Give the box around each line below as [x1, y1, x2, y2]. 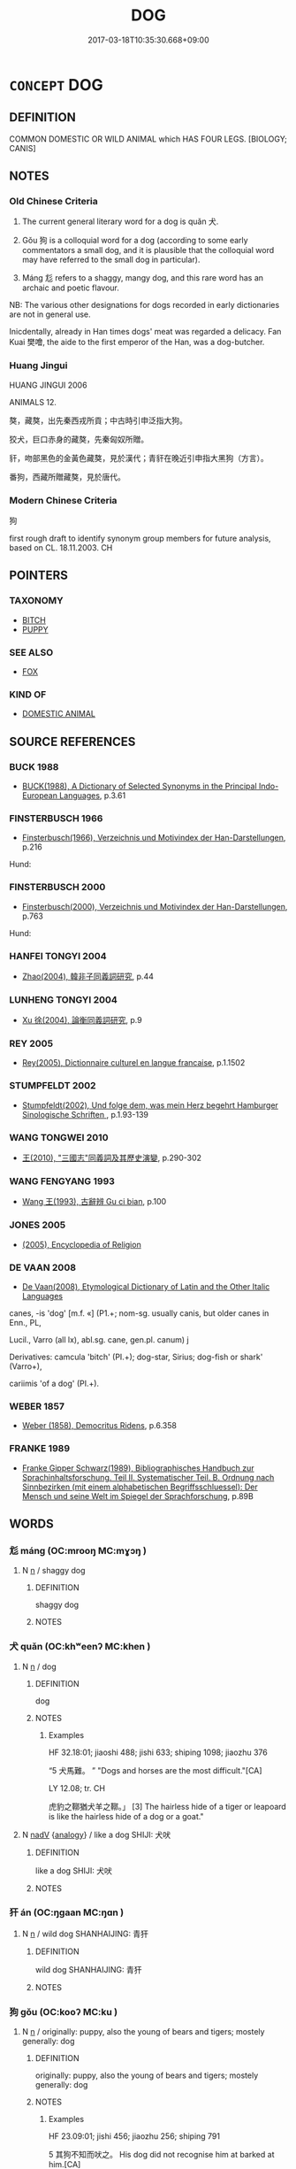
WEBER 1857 [9, 1400, 65, 1412]
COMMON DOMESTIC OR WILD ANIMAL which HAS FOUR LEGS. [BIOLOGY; [9, 134, 287, 144]
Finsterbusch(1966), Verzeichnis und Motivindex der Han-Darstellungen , [21, 833, 286, 843]
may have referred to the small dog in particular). [21, 254, 201, 265]
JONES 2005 [9, 1219, 66, 1231]
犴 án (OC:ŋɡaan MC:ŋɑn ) [9, 1906, 125, 1919]
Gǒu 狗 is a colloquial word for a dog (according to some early [21, 235, 249, 246]
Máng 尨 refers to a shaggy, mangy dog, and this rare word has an [21, 273, 263, 283]
